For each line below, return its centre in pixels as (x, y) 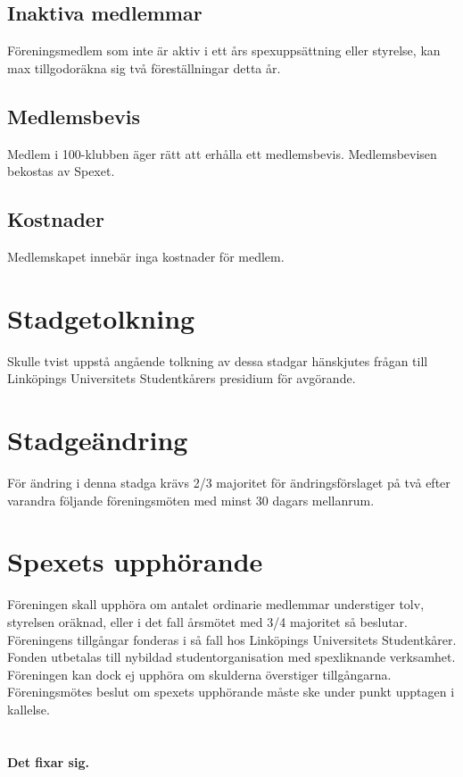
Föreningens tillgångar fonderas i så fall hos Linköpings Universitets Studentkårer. (232, 639)
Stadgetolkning (101, 317)
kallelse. (29, 709)
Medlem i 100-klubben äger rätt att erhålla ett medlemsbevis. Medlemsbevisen (222, 153)
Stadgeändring (98, 440)
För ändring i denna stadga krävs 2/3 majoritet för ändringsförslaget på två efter (229, 483)
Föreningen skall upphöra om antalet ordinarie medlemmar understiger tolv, (216, 604)
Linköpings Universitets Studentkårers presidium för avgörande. (182, 378)
